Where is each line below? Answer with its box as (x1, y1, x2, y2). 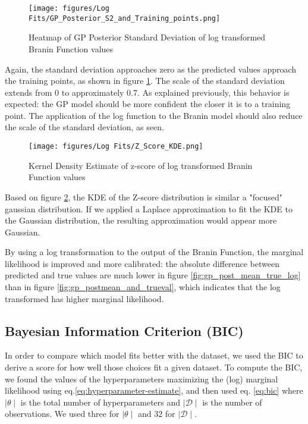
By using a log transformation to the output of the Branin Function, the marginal (5, 246, 304, 258)
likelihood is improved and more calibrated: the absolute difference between (5, 257, 279, 269)
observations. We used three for (5, 407, 120, 420)
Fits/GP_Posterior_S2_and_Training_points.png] (29, 14, 221, 23)
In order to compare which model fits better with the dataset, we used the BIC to (5, 349, 303, 362)
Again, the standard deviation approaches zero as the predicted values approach (5, 62, 297, 75)
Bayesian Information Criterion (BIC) (5, 321, 244, 340)
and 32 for (137, 407, 175, 420)
